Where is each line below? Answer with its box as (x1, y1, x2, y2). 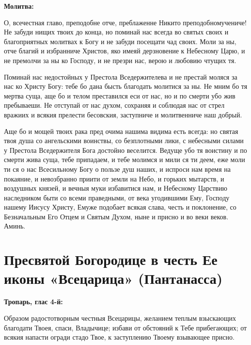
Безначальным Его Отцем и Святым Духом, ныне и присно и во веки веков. (4, 211, 229, 221)
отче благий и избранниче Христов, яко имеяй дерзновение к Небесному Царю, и (4, 46, 245, 56)
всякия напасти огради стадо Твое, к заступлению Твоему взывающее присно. (4, 332, 235, 342)
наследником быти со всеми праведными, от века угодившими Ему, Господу (4, 192, 230, 202)
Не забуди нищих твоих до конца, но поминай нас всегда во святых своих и (4, 27, 229, 37)
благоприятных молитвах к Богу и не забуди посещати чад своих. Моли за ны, (4, 36, 236, 46)
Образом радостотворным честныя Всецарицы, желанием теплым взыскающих (4, 312, 236, 323)
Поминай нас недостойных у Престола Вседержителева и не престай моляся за (4, 71, 237, 82)
